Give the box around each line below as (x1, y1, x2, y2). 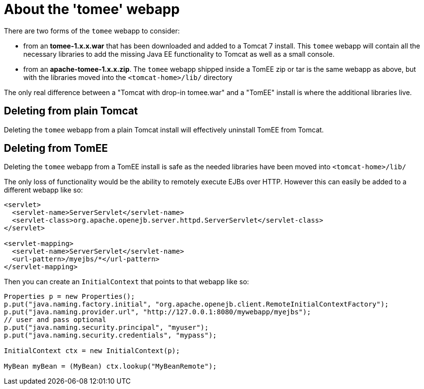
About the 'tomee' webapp (4, 1, 180, 17)
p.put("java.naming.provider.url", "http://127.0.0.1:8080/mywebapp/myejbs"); (4, 308, 311, 316)
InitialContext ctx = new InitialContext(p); (4, 347, 180, 355)
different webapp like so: (4, 186, 83, 194)
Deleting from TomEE (4, 142, 108, 155)
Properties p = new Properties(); (4, 292, 135, 301)
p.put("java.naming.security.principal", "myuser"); (4, 324, 209, 332)
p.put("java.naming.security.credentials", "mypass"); (4, 331, 217, 340)
